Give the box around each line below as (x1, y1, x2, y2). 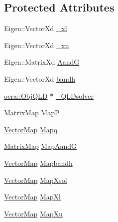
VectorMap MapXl (4, 191, 61, 202)
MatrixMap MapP (4, 107, 60, 118)
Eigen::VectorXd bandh (4, 73, 76, 84)
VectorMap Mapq (4, 124, 58, 134)
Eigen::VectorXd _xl (4, 23, 67, 34)
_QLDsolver (55, 90, 94, 101)
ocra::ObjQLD (4, 90, 48, 101)
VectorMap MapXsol (4, 174, 67, 185)
